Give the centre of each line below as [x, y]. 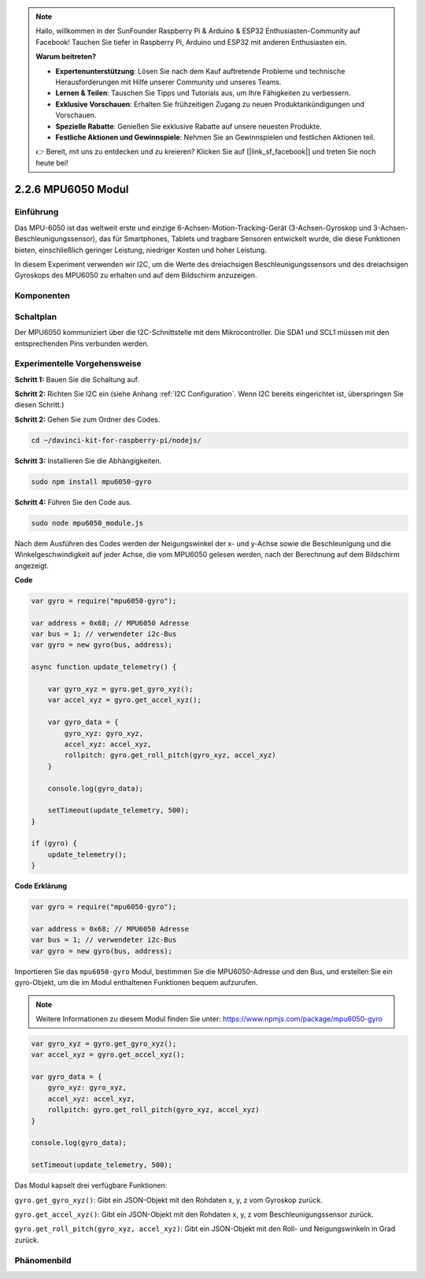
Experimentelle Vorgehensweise [78, 364]
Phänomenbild [43, 1260]
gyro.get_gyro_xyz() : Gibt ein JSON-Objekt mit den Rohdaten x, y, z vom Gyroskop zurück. [168, 1200]
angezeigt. [31, 565]
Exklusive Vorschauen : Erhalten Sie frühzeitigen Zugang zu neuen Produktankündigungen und [210, 104]
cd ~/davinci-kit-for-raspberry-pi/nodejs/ [116, 440]
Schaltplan [36, 317]
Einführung [37, 212]
